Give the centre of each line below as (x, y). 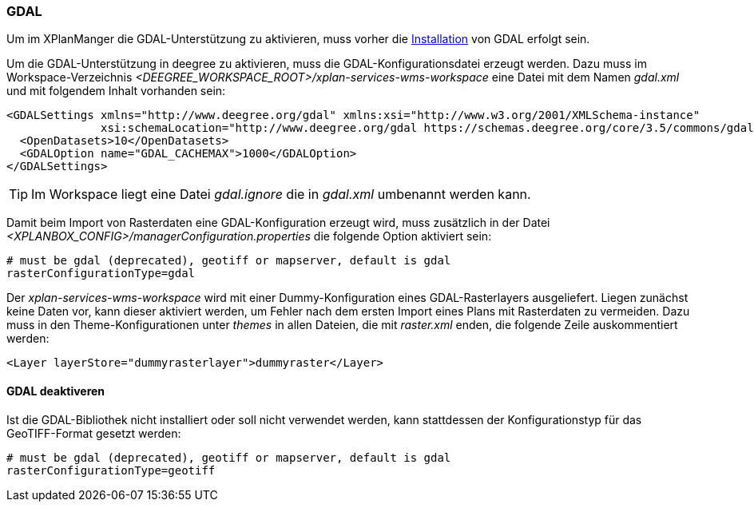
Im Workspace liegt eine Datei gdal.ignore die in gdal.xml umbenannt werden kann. (281, 194)
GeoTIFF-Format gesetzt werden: (94, 433)
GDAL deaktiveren (56, 391)
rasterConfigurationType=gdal (101, 274)
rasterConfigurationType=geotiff (111, 470)
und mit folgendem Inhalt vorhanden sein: (116, 91)
